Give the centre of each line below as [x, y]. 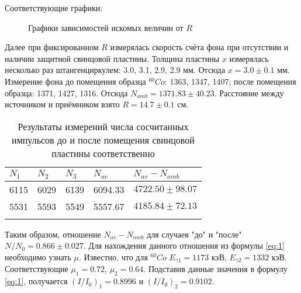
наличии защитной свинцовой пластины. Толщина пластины [112, 58]
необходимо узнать [38, 257]
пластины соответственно [103, 153]
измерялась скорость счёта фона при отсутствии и [199, 47]
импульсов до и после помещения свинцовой [103, 139]
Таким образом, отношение [53, 234]
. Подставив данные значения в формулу [215, 269]
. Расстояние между [249, 93]
